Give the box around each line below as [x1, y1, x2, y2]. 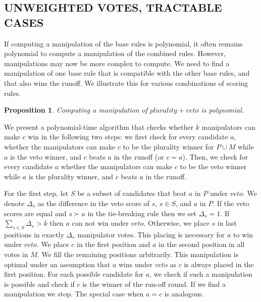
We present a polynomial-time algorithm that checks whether [4, 121, 194, 132]
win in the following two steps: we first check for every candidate [28, 131, 228, 142]
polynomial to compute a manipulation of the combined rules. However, [4, 48, 226, 59]
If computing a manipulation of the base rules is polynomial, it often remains [4, 38, 243, 48]
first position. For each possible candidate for [4, 269, 143, 279]
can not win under [72, 218, 129, 228]
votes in [4, 249, 28, 260]
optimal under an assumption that [4, 259, 111, 269]
